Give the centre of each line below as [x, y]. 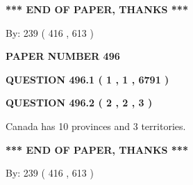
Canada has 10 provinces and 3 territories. [96, 126]
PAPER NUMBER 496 [63, 56]
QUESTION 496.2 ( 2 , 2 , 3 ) [79, 103]
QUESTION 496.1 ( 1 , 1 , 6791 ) [87, 79]
